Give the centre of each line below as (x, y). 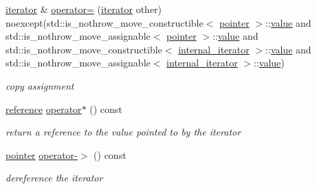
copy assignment (40, 85)
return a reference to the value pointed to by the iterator (123, 132)
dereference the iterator (54, 178)
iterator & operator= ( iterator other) (84, 9)
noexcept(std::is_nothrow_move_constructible (105, 22)
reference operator (44, 109)
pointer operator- (42, 154)
